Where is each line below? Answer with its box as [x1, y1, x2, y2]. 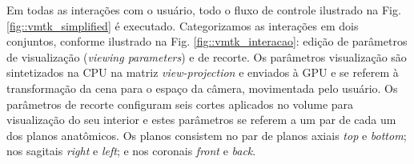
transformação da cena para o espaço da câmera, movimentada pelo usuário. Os [6, 79, 398, 96]
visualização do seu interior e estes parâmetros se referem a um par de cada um [6, 111, 396, 128]
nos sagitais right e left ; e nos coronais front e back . [6, 142, 256, 159]
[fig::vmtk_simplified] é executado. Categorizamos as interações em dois [6, 17, 359, 34]
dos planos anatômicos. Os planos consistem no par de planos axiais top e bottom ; [6, 126, 407, 143]
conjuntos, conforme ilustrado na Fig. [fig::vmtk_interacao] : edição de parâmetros [6, 33, 408, 50]
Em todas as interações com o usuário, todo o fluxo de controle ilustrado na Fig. [6, 2, 401, 18]
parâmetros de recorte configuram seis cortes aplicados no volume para [6, 95, 354, 112]
